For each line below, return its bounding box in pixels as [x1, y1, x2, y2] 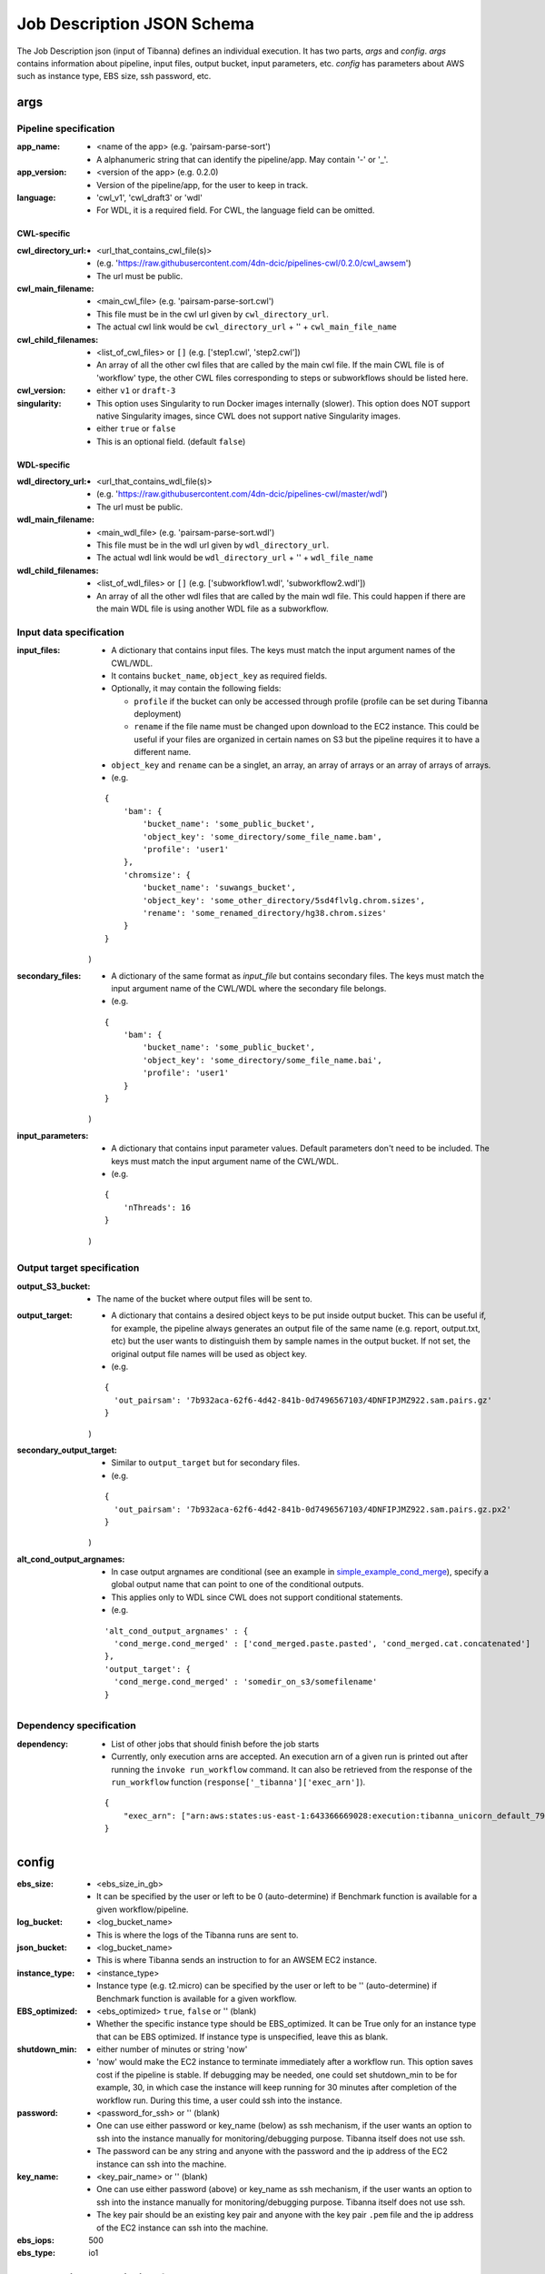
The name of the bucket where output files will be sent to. [96, 1293, 312, 1304]
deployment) [134, 709, 182, 719]
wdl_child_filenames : [16, 565, 99, 576]
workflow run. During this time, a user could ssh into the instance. [96, 2095, 342, 2106]
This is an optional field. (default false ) [96, 436, 246, 447]
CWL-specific [16, 228, 71, 239]
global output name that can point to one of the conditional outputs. [111, 1579, 364, 1590]
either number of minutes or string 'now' [96, 2044, 248, 2055]
